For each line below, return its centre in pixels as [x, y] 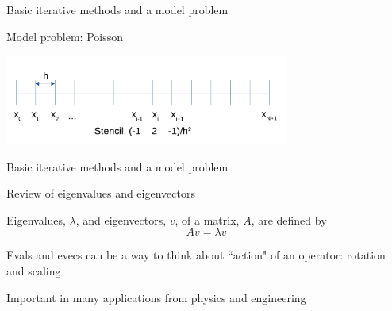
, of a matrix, [207, 219]
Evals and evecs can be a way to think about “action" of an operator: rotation [196, 255]
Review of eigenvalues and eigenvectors [101, 193]
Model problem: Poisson [65, 36]
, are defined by [289, 219]
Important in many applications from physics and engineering [156, 297]
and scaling [34, 271]
